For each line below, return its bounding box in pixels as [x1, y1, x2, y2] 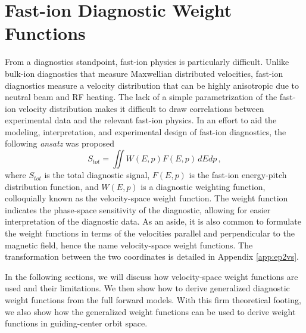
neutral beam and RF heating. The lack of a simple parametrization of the [5, 91, 277, 103]
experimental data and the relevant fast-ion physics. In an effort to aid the [5, 114, 277, 126]
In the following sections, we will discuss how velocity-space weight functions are [5, 270, 298, 282]
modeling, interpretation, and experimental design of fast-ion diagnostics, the [5, 125, 286, 138]
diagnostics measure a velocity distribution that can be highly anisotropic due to [5, 79, 299, 91]
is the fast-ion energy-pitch [189, 169, 287, 181]
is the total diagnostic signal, [44, 169, 150, 181]
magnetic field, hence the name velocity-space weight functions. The [5, 238, 253, 251]
